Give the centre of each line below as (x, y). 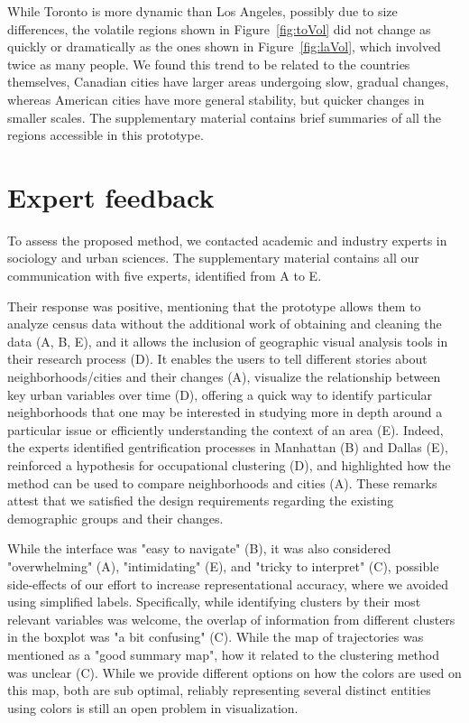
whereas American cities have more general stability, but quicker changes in (216, 99)
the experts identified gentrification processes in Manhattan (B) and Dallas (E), (228, 447)
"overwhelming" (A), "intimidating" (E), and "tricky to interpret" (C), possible (223, 565)
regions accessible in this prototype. (106, 135)
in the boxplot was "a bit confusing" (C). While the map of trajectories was (216, 637)
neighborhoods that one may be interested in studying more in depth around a (225, 412)
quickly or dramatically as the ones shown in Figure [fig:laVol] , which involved (224, 46)
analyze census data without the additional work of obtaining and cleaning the (225, 324)
